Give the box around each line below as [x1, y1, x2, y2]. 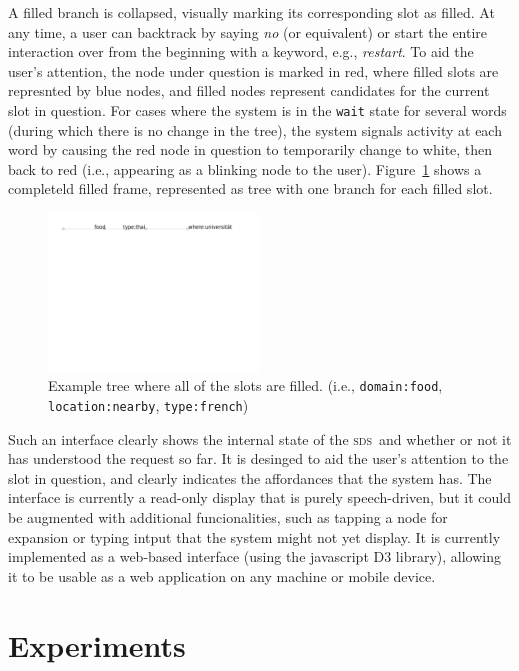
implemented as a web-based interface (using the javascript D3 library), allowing [8, 546, 501, 567]
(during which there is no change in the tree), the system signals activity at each [8, 119, 502, 140]
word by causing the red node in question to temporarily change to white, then [8, 139, 493, 160]
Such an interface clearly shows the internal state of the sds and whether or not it [8, 428, 512, 449]
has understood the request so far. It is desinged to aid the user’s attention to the [8, 448, 509, 469]
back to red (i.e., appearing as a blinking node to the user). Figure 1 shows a [8, 158, 482, 179]
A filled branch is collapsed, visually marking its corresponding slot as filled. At [8, 2, 495, 22]
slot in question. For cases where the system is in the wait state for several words [8, 99, 507, 120]
